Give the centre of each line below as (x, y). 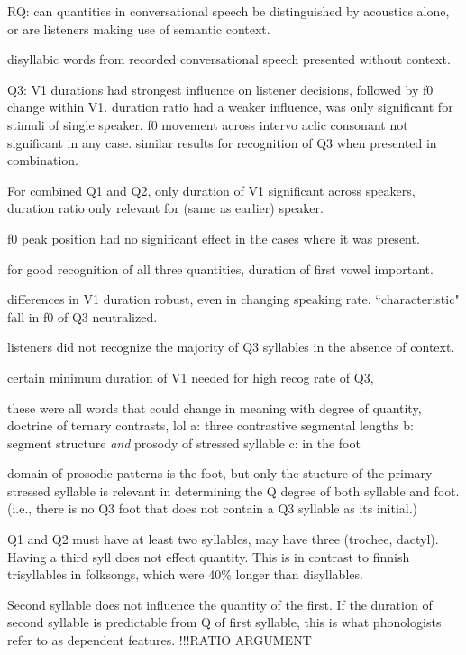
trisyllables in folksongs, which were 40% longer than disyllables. (185, 574)
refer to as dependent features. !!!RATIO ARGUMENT (160, 640)
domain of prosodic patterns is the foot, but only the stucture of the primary (220, 473)
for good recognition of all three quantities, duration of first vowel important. (220, 268)
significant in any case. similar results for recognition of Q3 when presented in (222, 142)
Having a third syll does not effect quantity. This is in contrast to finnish (209, 556)
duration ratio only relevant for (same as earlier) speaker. (165, 208)
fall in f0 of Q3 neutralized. (82, 316)
